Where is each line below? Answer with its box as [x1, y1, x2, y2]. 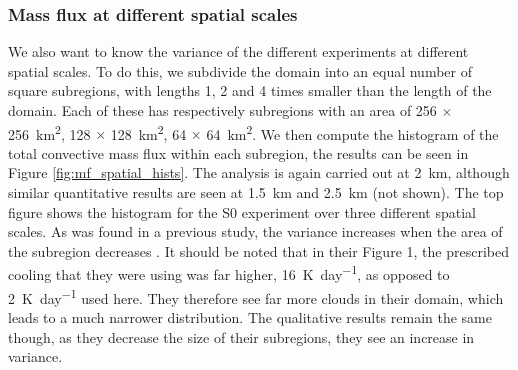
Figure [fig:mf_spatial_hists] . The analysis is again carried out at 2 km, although [8, 162, 510, 183]
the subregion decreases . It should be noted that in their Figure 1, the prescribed [8, 240, 509, 261]
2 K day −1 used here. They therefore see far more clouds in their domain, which [8, 284, 504, 308]
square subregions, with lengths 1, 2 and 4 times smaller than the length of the [8, 80, 492, 101]
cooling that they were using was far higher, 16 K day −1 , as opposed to [8, 261, 450, 285]
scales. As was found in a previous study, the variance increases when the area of [8, 221, 503, 242]
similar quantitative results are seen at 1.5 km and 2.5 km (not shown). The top [8, 182, 504, 203]
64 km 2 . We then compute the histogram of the [206, 120, 499, 144]
